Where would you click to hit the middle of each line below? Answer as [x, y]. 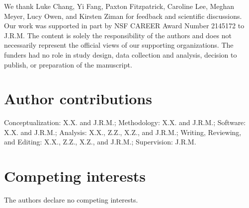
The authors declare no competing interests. [71, 200]
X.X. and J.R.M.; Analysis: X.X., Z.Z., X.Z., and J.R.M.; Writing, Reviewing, [123, 132]
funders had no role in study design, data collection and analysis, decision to [121, 54]
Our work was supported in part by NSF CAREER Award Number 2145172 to [124, 26]
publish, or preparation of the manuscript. [68, 64]
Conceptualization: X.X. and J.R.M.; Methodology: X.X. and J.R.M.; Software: [125, 122]
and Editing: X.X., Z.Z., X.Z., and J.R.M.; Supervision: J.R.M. [100, 142]
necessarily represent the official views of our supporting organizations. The [119, 45]
